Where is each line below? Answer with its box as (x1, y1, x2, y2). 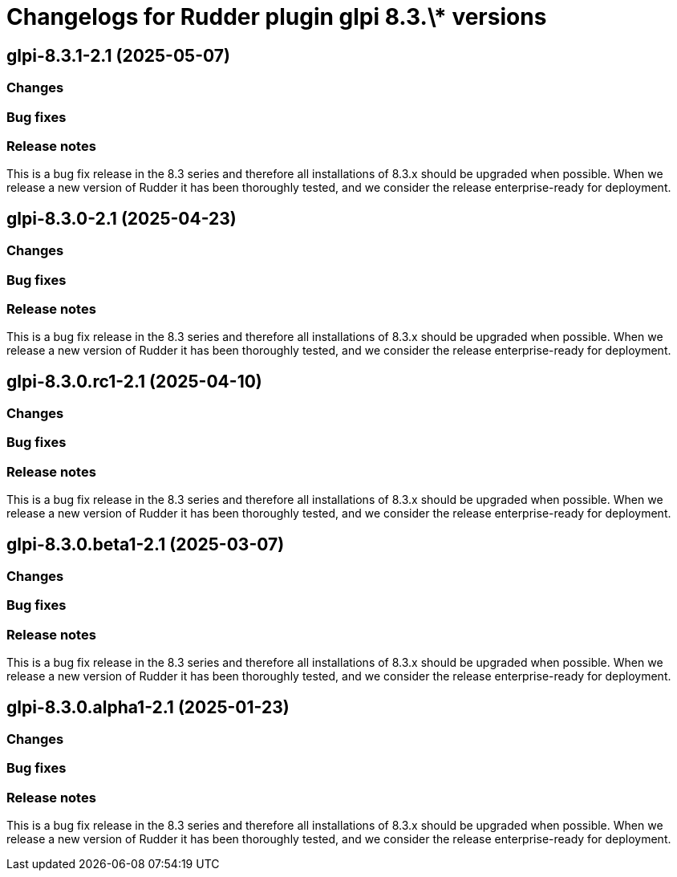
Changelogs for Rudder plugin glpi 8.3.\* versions (6, 3, 547, 30)
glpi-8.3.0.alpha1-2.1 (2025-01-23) (6, 696, 290, 717)
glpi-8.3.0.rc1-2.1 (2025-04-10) (6, 371, 262, 392)
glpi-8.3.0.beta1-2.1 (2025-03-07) (6, 534, 285, 554)
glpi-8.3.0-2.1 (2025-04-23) (6, 208, 237, 229)
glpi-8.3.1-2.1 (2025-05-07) (6, 45, 230, 66)
